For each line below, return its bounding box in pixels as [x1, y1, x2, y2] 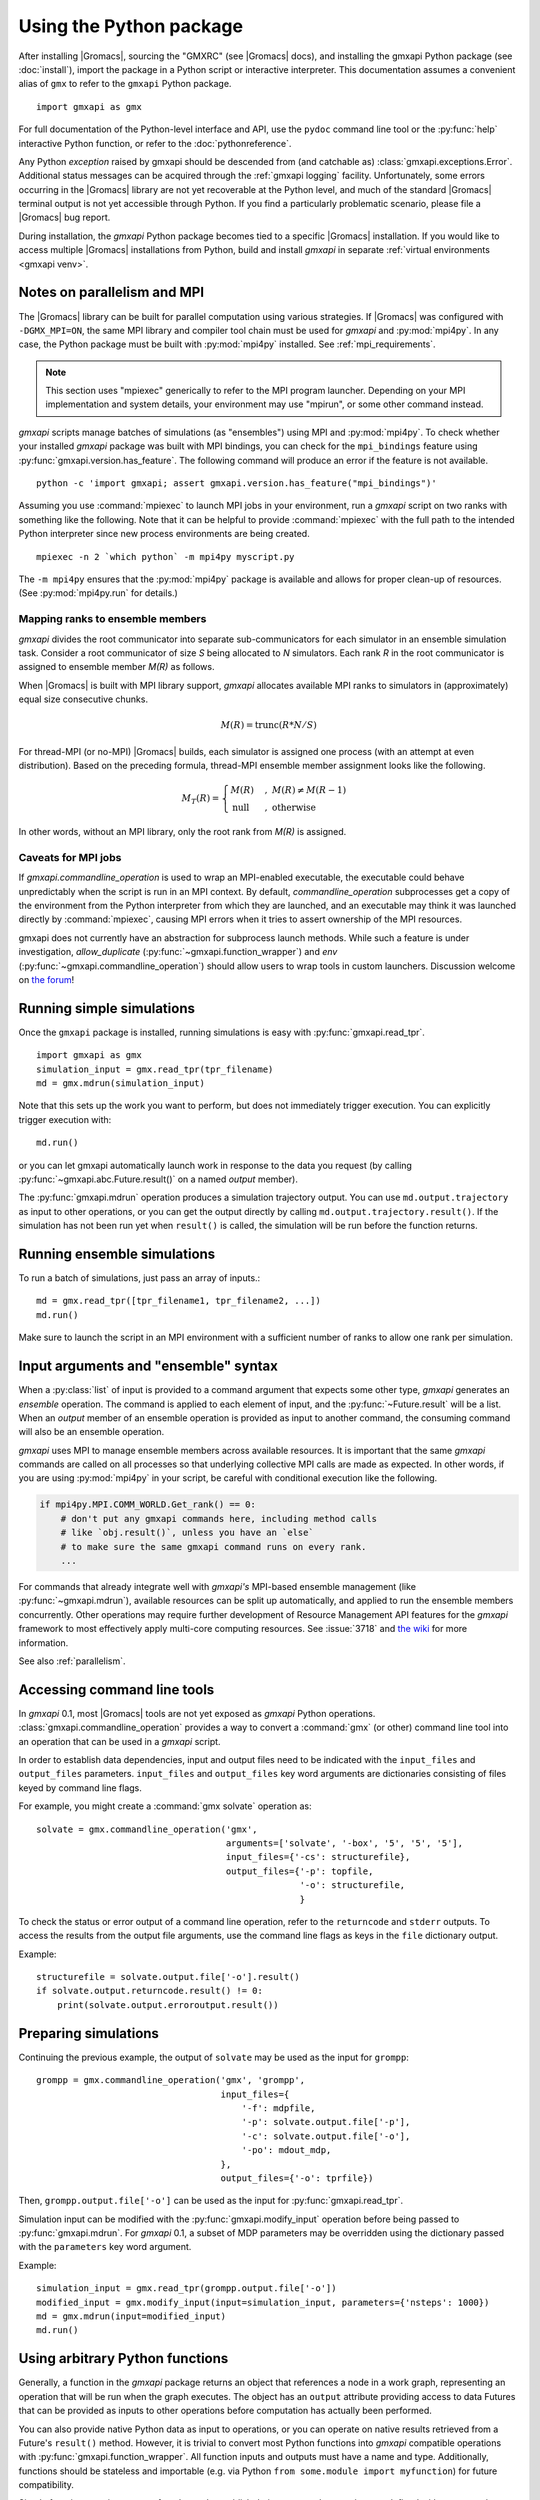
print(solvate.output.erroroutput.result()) [56, 1999, 279, 2010]
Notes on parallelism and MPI [18, 284, 205, 301]
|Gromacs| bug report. [18, 211, 111, 224]
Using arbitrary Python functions [18, 2350, 229, 2367]
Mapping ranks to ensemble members [18, 612, 207, 626]
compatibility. [18, 2479, 75, 2491]
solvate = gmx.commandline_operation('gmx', [36, 1823, 259, 1835]
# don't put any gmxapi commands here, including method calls [60, 1513, 378, 1524]
